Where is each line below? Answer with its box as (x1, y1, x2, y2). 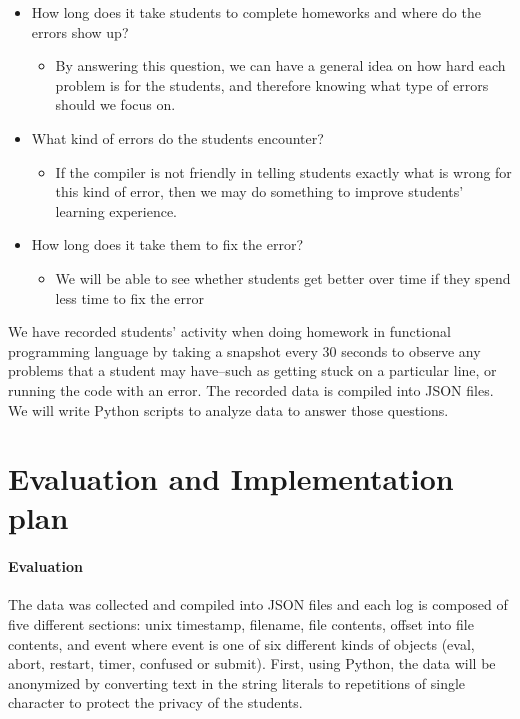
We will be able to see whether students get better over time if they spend (55, 267, 511, 288)
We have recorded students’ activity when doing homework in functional (8, 321, 451, 342)
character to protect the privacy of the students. (8, 692, 303, 713)
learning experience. (55, 200, 178, 221)
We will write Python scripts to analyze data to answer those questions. (8, 399, 449, 420)
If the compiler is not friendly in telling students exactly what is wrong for (55, 161, 512, 182)
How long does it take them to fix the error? (31, 234, 304, 255)
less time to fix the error (55, 287, 205, 308)
